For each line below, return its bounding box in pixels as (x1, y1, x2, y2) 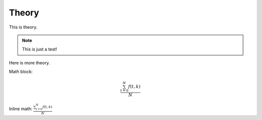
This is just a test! (22, 46, 57, 52)
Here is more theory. (9, 60, 50, 65)
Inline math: (9, 105, 33, 111)
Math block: (9, 69, 33, 75)
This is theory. (9, 24, 37, 30)
